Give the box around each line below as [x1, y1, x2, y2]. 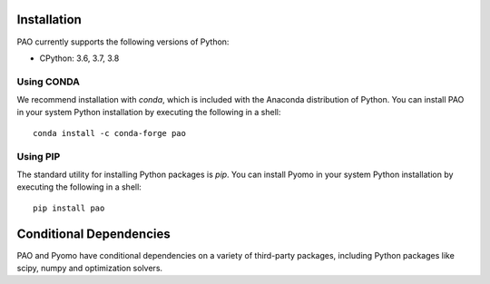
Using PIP [16, 150, 61, 162]
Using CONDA [16, 75, 81, 88]
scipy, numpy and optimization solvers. [16, 263, 163, 274]
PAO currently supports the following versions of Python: [16, 36, 230, 47]
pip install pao [33, 202, 105, 213]
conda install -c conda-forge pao [33, 128, 186, 138]
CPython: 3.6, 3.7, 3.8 [39, 53, 120, 64]
